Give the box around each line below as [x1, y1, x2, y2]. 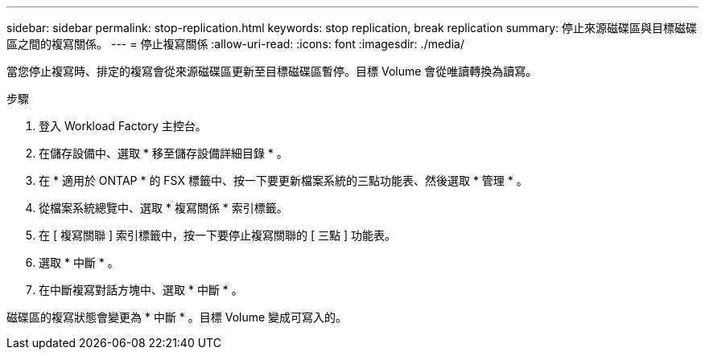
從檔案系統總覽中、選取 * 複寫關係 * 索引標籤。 [39, 201, 288, 215]
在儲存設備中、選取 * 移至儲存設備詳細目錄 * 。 [39, 146, 288, 160]
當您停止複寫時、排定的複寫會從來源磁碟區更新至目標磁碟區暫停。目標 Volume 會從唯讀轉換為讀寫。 [6, 64, 538, 78]
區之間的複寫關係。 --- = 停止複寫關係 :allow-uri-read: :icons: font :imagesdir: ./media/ [6, 37, 464, 51]
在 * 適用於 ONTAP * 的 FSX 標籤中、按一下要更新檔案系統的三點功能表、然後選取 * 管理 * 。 [39, 174, 528, 187]
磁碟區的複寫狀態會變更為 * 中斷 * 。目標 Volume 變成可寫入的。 [6, 310, 348, 324]
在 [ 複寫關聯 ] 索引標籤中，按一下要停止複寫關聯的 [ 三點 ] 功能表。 [39, 228, 396, 242]
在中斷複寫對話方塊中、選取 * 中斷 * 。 [39, 283, 243, 297]
